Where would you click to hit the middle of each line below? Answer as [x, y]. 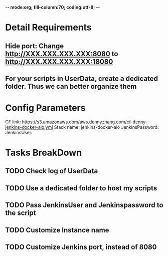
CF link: [13, 122]
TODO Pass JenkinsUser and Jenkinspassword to [84, 205]
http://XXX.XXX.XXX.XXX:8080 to [62, 54]
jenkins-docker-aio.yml [29, 127]
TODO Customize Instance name [57, 230]
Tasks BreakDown [44, 153]
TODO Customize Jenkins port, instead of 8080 [81, 247]
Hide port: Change [35, 46]
